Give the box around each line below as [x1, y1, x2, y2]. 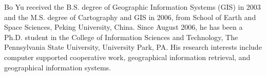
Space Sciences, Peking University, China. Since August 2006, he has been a [4, 22, 243, 32]
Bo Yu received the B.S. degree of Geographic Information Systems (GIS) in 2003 [4, 2, 261, 12]
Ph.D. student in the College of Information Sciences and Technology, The [4, 31, 238, 42]
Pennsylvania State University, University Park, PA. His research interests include [4, 42, 262, 52]
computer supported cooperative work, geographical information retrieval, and [4, 51, 251, 62]
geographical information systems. [4, 62, 111, 72]
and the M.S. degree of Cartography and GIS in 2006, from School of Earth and [4, 11, 256, 22]
